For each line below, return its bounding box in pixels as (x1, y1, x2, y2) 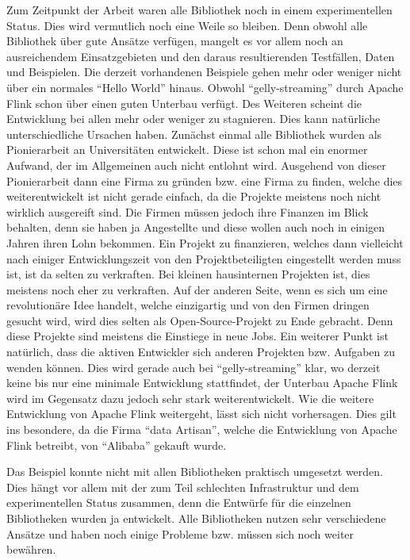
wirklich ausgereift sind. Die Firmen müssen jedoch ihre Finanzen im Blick (6, 203, 369, 220)
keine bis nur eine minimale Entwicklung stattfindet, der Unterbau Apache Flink (6, 374, 398, 391)
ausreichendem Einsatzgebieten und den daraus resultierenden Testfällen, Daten (6, 48, 395, 64)
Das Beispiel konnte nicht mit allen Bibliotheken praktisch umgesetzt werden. (6, 463, 383, 480)
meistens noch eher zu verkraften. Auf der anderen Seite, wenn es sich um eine (6, 281, 388, 297)
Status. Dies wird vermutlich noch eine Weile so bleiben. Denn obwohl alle (6, 17, 368, 33)
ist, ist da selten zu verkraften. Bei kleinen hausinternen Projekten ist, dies (6, 266, 370, 282)
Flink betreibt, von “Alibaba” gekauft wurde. (6, 436, 227, 453)
